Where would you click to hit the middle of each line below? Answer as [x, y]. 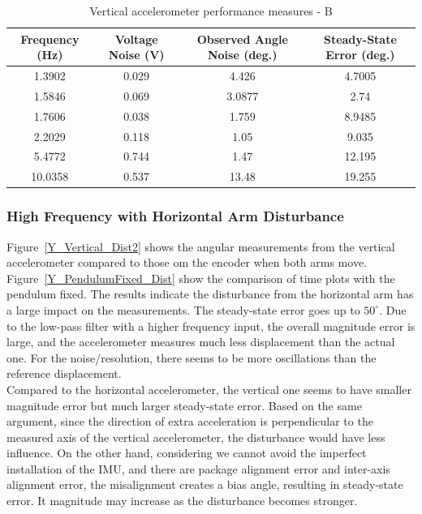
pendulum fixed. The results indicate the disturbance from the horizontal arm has [210, 294]
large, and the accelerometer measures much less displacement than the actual [201, 342]
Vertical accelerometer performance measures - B [211, 11]
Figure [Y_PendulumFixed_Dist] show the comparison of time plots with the [201, 278]
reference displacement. [64, 373]
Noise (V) [136, 55]
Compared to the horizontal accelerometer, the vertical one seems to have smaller [209, 389]
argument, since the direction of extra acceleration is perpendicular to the [190, 421]
